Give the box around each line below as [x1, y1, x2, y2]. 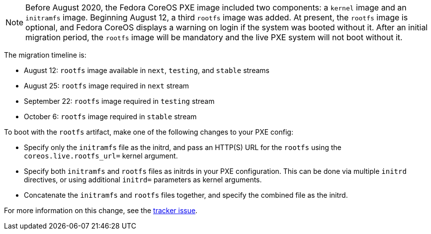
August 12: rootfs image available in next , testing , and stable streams [24, 66, 269, 75]
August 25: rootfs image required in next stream [24, 81, 189, 90]
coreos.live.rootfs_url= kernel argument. [24, 152, 178, 160]
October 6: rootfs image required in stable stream [24, 112, 197, 121]
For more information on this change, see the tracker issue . [4, 206, 198, 215]
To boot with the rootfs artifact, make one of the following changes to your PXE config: [4, 128, 293, 136]
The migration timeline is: [4, 51, 86, 59]
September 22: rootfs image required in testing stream [24, 97, 215, 105]
